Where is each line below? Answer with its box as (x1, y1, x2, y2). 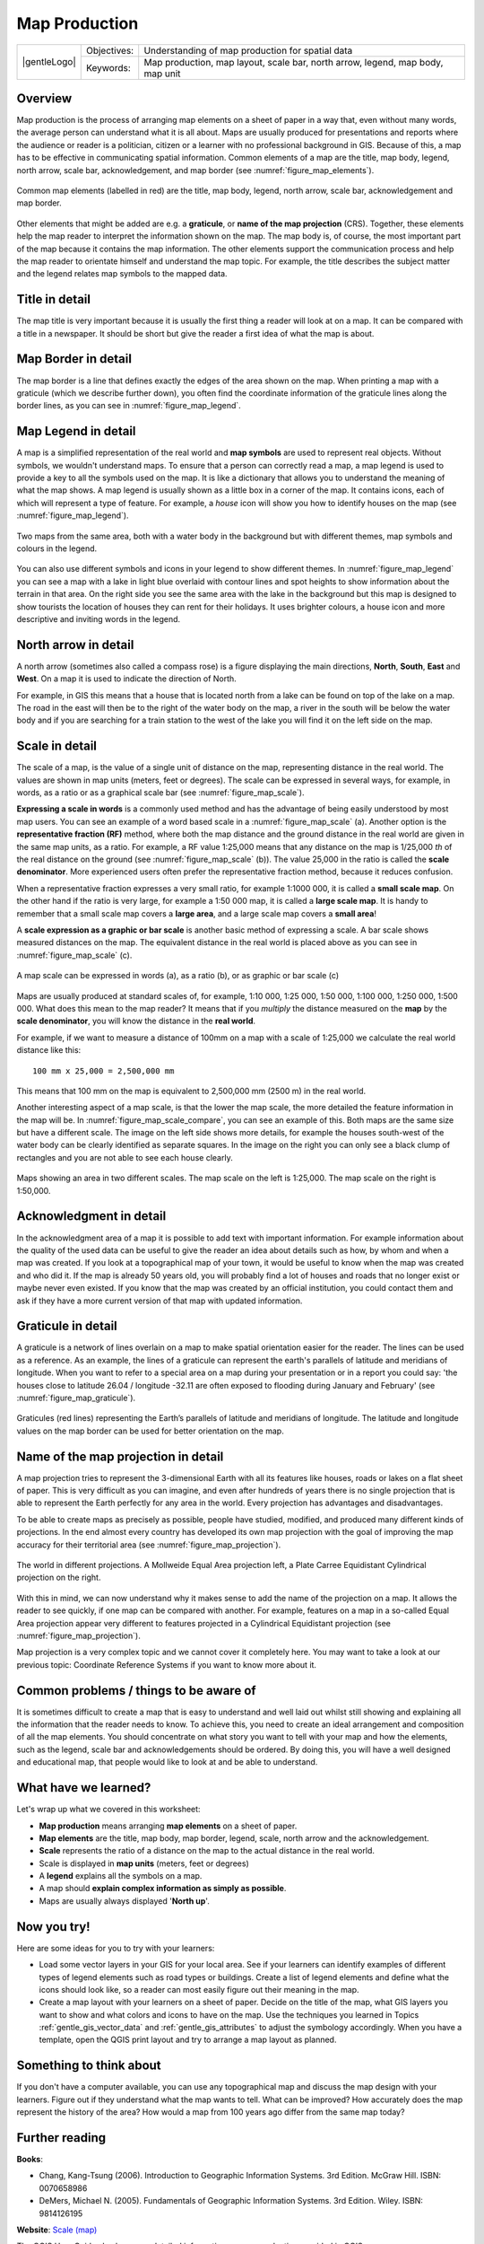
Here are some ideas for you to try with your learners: (16, 1942, 215, 1953)
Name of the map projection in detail (16, 1449, 224, 1464)
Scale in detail (16, 739, 98, 754)
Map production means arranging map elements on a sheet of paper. (39, 1820, 298, 1831)
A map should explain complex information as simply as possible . (39, 1883, 287, 1894)
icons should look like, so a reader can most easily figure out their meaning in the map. (39, 1984, 359, 1994)
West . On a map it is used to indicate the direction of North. (16, 673, 237, 684)
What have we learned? (16, 1780, 151, 1795)
